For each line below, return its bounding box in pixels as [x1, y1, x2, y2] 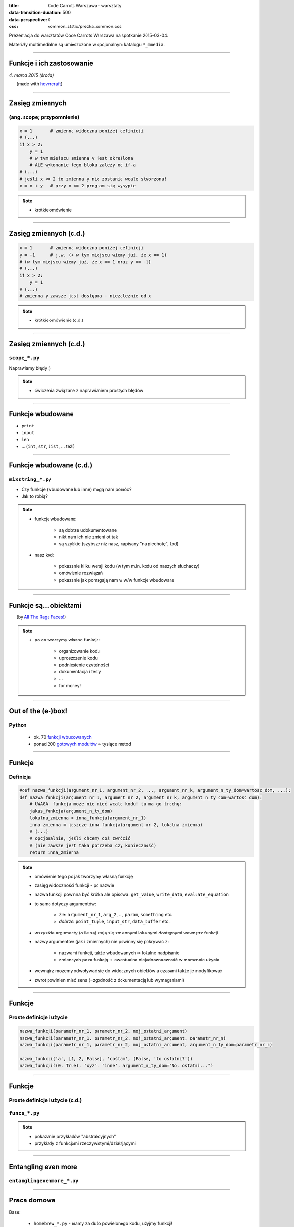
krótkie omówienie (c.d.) [34, 317, 84, 323]
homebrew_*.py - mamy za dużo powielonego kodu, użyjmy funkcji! [33, 1220, 172, 1226]
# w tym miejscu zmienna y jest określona [29, 155, 133, 161]
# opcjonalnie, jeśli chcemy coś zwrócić [29, 836, 131, 841]
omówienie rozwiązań [59, 570, 103, 576]
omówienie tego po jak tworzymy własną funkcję [34, 874, 133, 880]
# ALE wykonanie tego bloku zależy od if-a [29, 162, 136, 168]
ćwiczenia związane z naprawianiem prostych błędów [34, 388, 144, 394]
